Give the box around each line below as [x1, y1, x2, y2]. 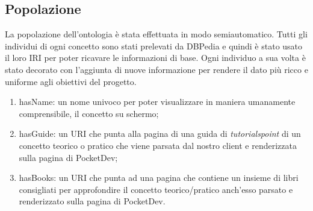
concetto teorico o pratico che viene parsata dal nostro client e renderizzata [19, 139, 297, 151]
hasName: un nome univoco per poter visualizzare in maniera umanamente [19, 95, 296, 108]
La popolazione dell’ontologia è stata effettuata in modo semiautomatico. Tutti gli [5, 28, 308, 40]
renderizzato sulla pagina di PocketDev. [19, 195, 166, 207]
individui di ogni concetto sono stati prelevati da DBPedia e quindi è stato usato [5, 39, 303, 52]
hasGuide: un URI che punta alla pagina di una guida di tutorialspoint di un [19, 127, 301, 140]
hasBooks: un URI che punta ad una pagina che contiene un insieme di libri [19, 171, 299, 184]
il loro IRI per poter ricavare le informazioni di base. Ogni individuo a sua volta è [5, 51, 306, 64]
